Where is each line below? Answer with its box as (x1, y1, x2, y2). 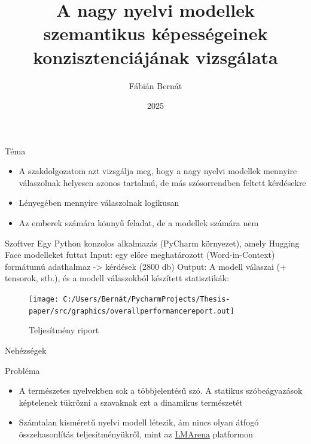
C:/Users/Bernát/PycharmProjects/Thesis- (63, 295, 230, 304)
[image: (29, 295, 59, 304)
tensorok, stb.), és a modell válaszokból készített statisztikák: (5, 272, 230, 284)
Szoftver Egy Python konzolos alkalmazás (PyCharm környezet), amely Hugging (5, 236, 300, 249)
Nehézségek (5, 343, 47, 356)
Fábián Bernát (129, 79, 182, 92)
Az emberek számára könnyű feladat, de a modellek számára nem (19, 217, 259, 229)
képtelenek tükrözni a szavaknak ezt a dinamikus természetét (19, 396, 243, 408)
